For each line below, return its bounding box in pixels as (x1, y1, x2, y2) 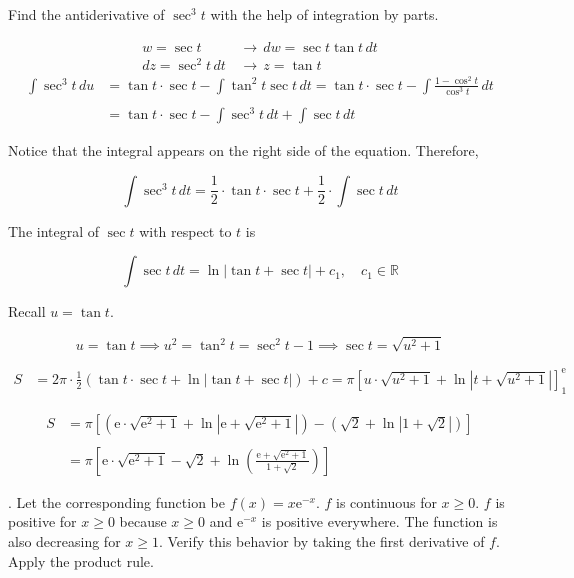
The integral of (8, 220, 100, 241)
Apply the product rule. (8, 550, 154, 571)
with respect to (139, 220, 232, 241)
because (119, 511, 167, 532)
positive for (8, 511, 77, 532)
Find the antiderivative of (8, 4, 165, 24)
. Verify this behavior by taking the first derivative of (158, 531, 485, 552)
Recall (8, 301, 46, 322)
